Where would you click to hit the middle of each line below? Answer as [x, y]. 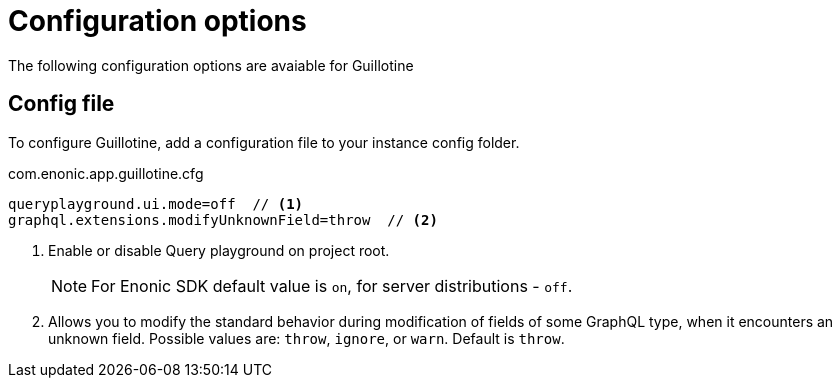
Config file [61, 104]
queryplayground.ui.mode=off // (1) [156, 203]
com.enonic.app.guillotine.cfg [106, 173]
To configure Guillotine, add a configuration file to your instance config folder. [264, 142]
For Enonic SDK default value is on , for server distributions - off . [332, 285]
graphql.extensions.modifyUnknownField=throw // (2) [223, 219]
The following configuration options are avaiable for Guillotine [211, 65]
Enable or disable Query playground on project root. [219, 250]
